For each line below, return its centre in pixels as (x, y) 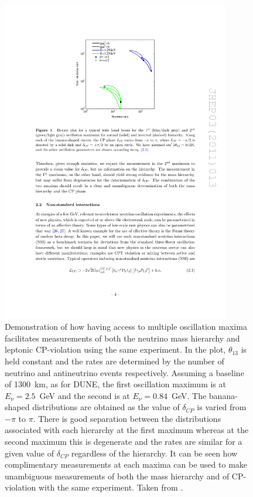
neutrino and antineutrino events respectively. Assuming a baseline (124, 372)
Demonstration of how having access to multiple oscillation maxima (126, 327)
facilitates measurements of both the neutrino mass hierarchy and (122, 338)
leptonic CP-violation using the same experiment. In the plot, (115, 349)
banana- (223, 395)
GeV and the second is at (85, 395)
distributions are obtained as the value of (106, 407)
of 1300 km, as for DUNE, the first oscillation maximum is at (115, 384)
